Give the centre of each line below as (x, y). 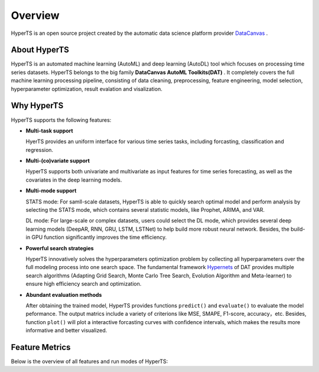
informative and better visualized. (66, 331)
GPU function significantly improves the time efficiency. (99, 237)
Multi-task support (49, 131)
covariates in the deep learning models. (74, 180)
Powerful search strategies (60, 248)
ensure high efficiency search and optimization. (84, 284)
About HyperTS (40, 50)
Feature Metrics (41, 347)
